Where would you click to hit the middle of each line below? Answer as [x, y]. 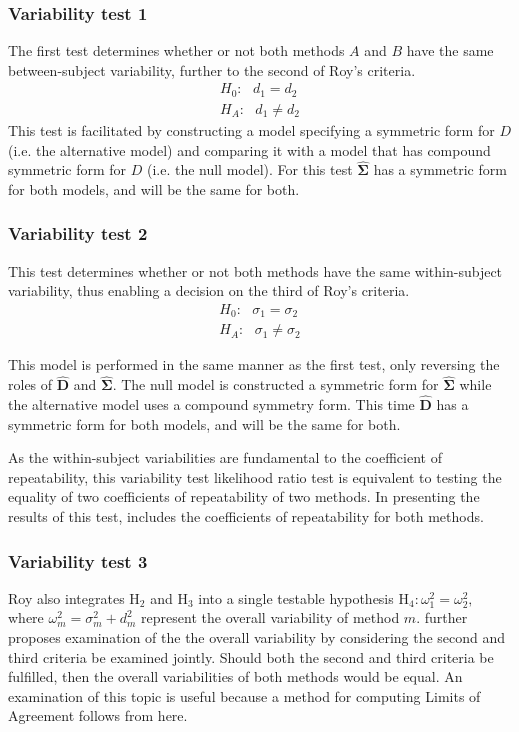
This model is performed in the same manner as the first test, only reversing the [254, 364]
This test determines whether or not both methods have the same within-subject [255, 270]
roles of [30, 384]
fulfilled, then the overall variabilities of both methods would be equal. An [235, 676]
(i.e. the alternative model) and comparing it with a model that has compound [249, 149]
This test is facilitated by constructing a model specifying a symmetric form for [251, 129]
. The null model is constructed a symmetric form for [275, 384]
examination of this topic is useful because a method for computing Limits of [244, 695]
